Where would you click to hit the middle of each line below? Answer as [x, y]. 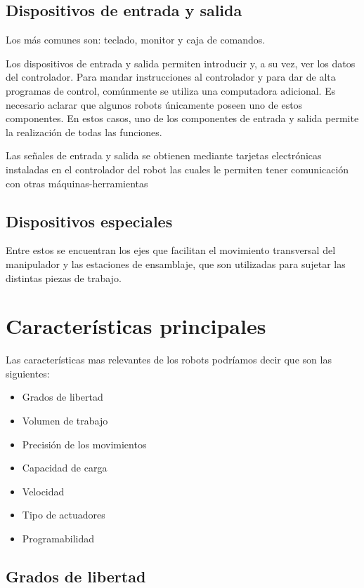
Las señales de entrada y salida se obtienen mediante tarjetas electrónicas [164, 155]
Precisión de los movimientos [84, 444]
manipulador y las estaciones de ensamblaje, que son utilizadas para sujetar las [176, 263]
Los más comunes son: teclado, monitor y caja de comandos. [136, 40]
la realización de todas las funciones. [84, 132]
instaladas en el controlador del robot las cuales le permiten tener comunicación [177, 169]
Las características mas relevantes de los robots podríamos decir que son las [169, 360]
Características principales [136, 326]
